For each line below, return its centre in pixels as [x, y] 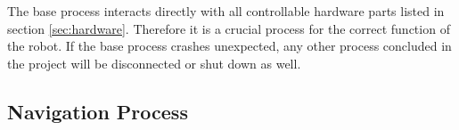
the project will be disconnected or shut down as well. [154, 63]
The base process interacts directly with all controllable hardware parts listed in [226, 11]
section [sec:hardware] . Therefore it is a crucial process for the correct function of [229, 28]
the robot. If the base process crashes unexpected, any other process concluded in [229, 46]
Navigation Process [98, 111]
